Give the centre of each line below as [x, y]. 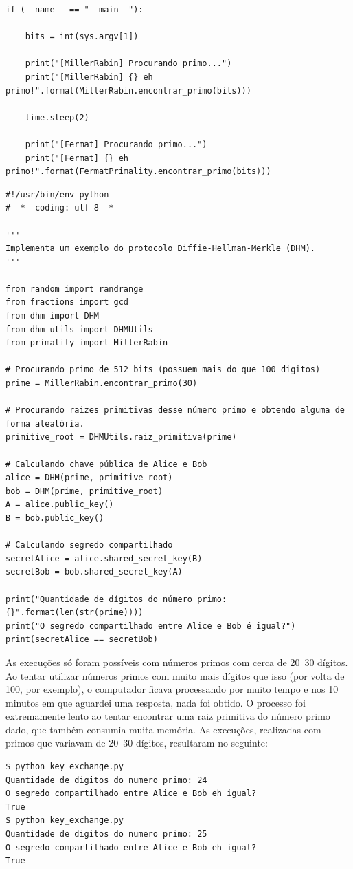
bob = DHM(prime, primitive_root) [84, 491]
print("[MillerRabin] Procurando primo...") [128, 64]
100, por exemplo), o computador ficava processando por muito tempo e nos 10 [172, 689]
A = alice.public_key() [60, 505]
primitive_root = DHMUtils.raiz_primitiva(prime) [121, 437]
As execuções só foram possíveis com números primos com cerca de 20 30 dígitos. [177, 662]
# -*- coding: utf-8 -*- [62, 208]
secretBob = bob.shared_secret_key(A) [94, 572]
